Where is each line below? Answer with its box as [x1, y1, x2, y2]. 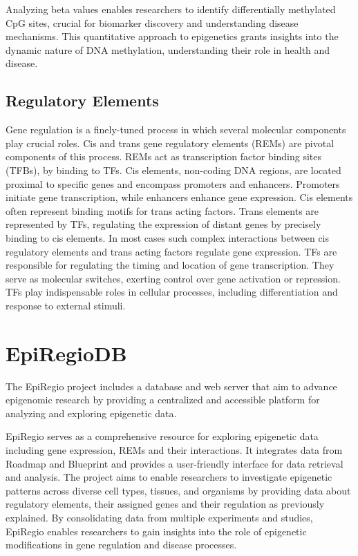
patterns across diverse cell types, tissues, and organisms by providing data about [6, 483, 351, 497]
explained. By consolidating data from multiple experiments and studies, [6, 510, 313, 524]
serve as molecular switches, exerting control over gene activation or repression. [6, 271, 341, 285]
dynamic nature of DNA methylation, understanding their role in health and [6, 42, 330, 57]
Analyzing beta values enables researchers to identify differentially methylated [6, 2, 336, 16]
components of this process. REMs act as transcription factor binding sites [6, 149, 322, 164]
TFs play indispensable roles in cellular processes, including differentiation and [6, 285, 338, 299]
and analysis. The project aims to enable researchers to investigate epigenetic [6, 470, 332, 484]
